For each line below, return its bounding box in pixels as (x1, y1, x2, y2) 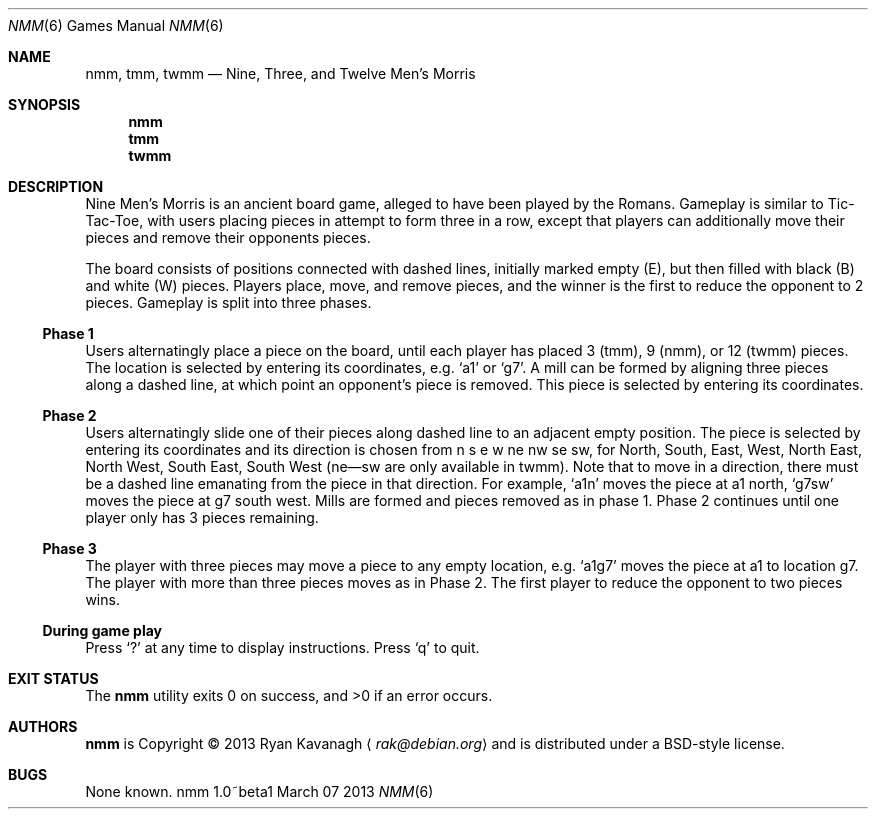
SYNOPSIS (8, 96, 81, 113)
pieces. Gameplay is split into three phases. (85, 294, 372, 311)
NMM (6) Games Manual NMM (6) (8, 17, 224, 34)
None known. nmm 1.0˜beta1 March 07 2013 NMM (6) (85, 783, 434, 800)
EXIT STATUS (8, 670, 99, 687)
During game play (42, 622, 162, 639)
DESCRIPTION (8, 178, 104, 195)
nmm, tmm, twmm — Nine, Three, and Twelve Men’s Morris (85, 65, 476, 82)
